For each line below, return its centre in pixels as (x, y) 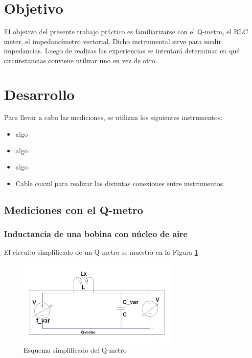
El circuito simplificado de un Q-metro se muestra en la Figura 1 (101, 252)
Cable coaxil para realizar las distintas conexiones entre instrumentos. (120, 183)
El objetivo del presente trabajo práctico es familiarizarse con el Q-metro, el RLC (126, 31)
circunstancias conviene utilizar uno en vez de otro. (80, 60)
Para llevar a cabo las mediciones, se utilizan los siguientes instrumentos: (113, 117)
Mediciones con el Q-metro (74, 209)
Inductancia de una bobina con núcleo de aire (96, 234)
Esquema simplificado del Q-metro (75, 349)
